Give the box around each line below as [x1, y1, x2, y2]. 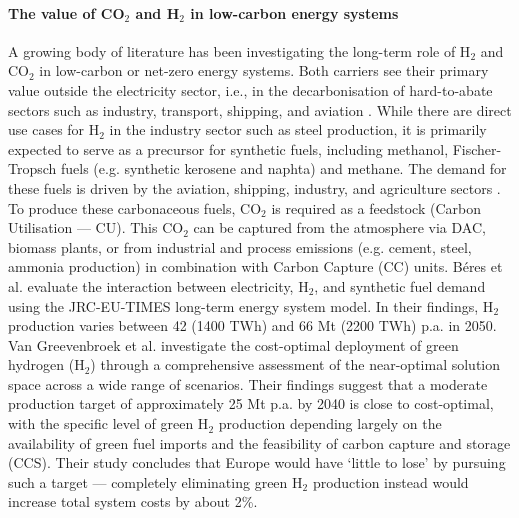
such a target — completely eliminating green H [8, 471, 303, 492]
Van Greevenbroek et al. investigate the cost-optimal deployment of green [8, 334, 459, 355]
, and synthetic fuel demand [314, 275, 486, 296]
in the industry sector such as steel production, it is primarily [109, 119, 487, 140]
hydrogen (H [8, 354, 85, 375]
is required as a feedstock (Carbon [271, 197, 481, 218]
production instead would [312, 471, 469, 492]
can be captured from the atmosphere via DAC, [193, 217, 486, 238]
